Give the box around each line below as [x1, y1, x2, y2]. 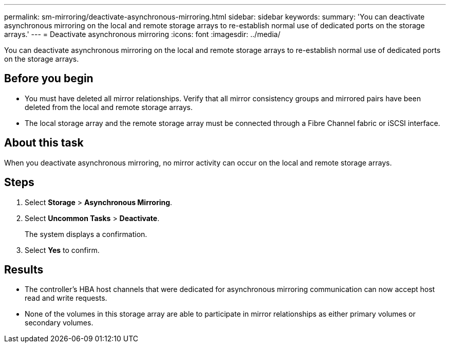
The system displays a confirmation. [25, 229, 147, 239]
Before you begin [4, 72, 93, 85]
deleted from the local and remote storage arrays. [25, 102, 193, 112]
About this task [4, 136, 84, 150]
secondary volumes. [25, 318, 93, 327]
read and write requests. [25, 294, 107, 303]
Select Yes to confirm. [25, 245, 100, 254]
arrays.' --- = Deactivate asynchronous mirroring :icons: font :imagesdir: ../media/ [4, 30, 280, 39]
